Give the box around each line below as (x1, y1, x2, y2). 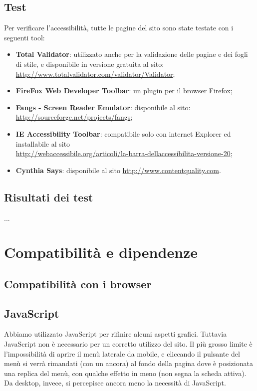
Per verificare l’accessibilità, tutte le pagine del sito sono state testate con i (4, 22, 234, 33)
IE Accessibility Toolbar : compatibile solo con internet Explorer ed (15, 128, 231, 139)
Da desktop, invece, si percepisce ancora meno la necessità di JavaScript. (4, 378, 226, 388)
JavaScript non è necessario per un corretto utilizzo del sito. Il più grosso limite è (4, 339, 253, 349)
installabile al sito (15, 138, 70, 149)
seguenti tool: (4, 32, 45, 42)
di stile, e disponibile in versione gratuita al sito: (15, 58, 164, 69)
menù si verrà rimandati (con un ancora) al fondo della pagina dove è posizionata (4, 358, 253, 369)
